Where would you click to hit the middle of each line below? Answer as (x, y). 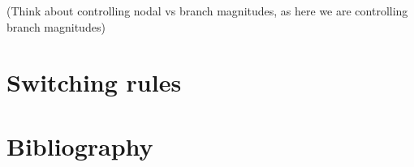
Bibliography (80, 146)
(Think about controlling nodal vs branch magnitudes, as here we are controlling (207, 11)
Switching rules (94, 82)
